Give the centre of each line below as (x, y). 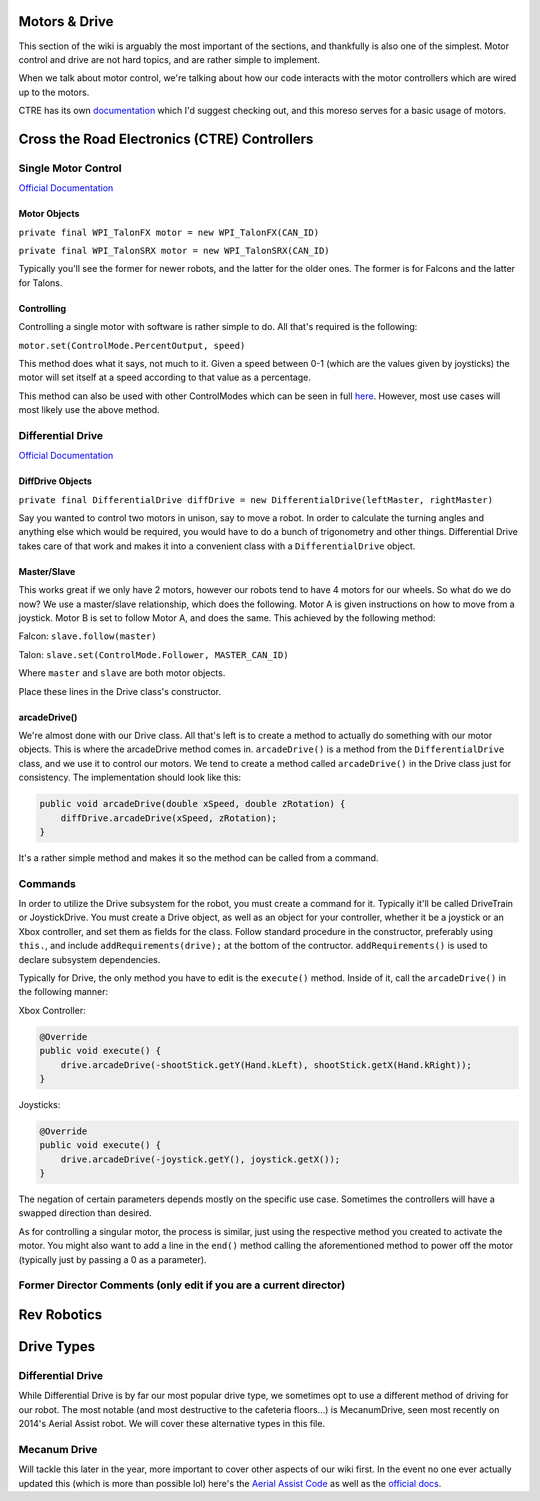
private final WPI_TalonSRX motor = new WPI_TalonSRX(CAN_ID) (174, 251)
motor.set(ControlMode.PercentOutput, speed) (132, 345)
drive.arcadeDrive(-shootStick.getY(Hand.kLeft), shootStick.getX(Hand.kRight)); (266, 1064)
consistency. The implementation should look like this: (130, 777)
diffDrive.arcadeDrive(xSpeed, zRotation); (168, 818)
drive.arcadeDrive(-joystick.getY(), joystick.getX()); (200, 1159)
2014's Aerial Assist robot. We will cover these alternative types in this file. (171, 1424)
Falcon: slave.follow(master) (87, 636)
